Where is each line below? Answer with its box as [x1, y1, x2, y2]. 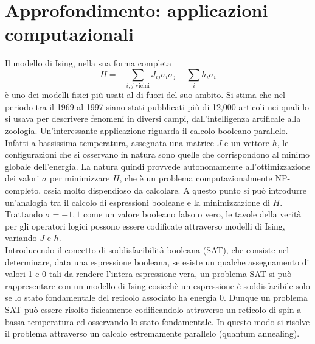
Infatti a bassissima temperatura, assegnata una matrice [5, 136, 214, 149]
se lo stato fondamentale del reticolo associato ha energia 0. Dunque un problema [5, 291, 308, 304]
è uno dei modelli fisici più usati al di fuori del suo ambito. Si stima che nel [5, 88, 285, 101]
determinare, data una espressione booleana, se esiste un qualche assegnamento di [5, 255, 310, 268]
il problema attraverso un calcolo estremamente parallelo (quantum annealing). [5, 327, 300, 340]
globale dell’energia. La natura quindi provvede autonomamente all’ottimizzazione [5, 160, 311, 172]
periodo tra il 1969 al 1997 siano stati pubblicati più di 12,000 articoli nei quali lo [5, 100, 310, 113]
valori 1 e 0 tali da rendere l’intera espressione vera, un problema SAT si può [5, 267, 292, 280]
